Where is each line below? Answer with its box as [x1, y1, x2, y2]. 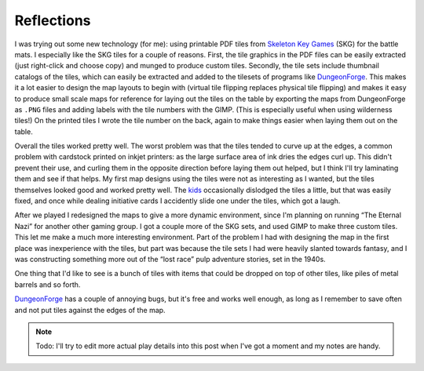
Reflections [14, 12, 91, 29]
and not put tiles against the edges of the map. [14, 305, 166, 315]
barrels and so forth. [14, 279, 81, 289]
